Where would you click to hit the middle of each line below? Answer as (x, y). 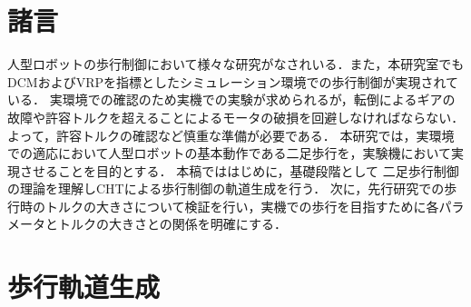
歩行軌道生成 (84, 287)
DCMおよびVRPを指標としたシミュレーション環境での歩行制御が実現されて (233, 81)
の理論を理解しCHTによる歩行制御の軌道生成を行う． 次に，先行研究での (226, 188)
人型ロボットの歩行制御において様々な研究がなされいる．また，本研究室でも (236, 64)
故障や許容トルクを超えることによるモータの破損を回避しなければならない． (236, 117)
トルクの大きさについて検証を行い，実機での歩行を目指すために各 (242, 206)
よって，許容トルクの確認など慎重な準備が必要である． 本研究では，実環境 (231, 135)
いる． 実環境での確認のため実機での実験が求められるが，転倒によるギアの (231, 99)
